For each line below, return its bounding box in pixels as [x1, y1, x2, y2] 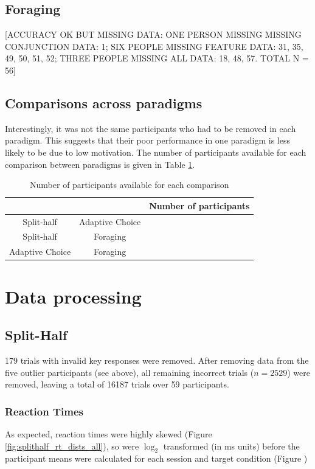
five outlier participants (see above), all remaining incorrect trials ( [5, 366, 254, 378]
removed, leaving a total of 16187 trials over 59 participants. [5, 378, 229, 391]
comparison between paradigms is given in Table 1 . [5, 158, 195, 170]
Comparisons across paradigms [5, 93, 202, 112]
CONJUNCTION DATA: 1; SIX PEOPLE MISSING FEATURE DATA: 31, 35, [5, 40, 303, 52]
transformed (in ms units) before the [163, 439, 300, 452]
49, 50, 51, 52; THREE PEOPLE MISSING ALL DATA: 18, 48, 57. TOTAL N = [5, 52, 309, 64]
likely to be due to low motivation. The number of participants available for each [5, 145, 306, 158]
